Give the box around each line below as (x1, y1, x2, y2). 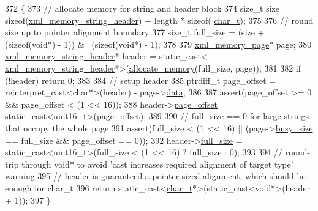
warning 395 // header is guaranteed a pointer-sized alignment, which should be (5, 169, 306, 182)
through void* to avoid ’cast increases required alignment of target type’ (21, 157, 293, 170)
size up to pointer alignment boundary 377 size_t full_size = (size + (5, 26, 265, 39)
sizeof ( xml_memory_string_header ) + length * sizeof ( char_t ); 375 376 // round (5, 13, 314, 26)
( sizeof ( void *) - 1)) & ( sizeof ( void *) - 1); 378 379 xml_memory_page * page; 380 (5, 37, 312, 50)
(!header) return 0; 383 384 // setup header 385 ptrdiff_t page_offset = (5, 73, 276, 86)
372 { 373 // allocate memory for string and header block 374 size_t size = (5, 2, 289, 14)
